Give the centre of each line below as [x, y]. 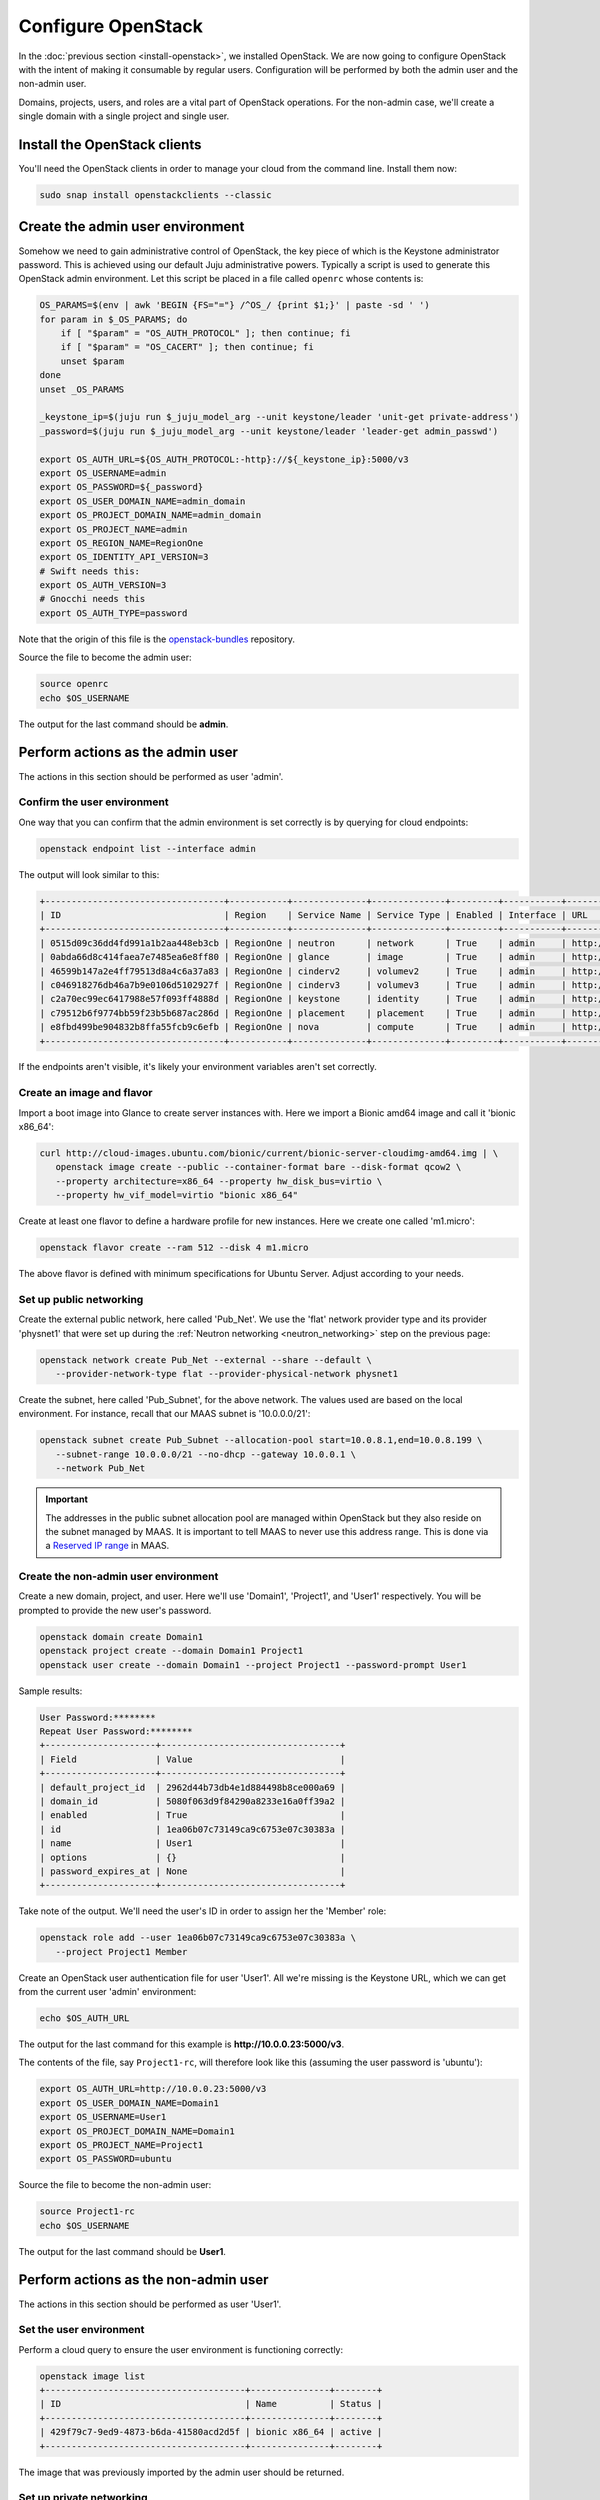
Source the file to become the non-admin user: [115, 2185]
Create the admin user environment [131, 226]
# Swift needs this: [89, 571]
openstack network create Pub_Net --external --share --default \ [205, 1359]
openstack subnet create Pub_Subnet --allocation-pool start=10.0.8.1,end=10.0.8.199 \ [261, 1440]
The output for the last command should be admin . [123, 724]
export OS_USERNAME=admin [103, 473]
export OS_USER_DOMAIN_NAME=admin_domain [142, 501]
